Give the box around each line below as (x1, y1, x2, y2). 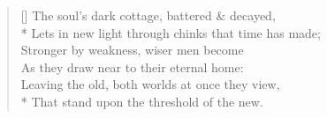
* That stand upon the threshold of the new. (20, 92, 263, 110)
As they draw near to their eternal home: (20, 57, 244, 76)
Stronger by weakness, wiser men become (20, 41, 244, 59)
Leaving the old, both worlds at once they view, (20, 75, 280, 93)
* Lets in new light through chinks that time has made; (20, 23, 321, 41)
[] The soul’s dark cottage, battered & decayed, (20, 6, 276, 24)
